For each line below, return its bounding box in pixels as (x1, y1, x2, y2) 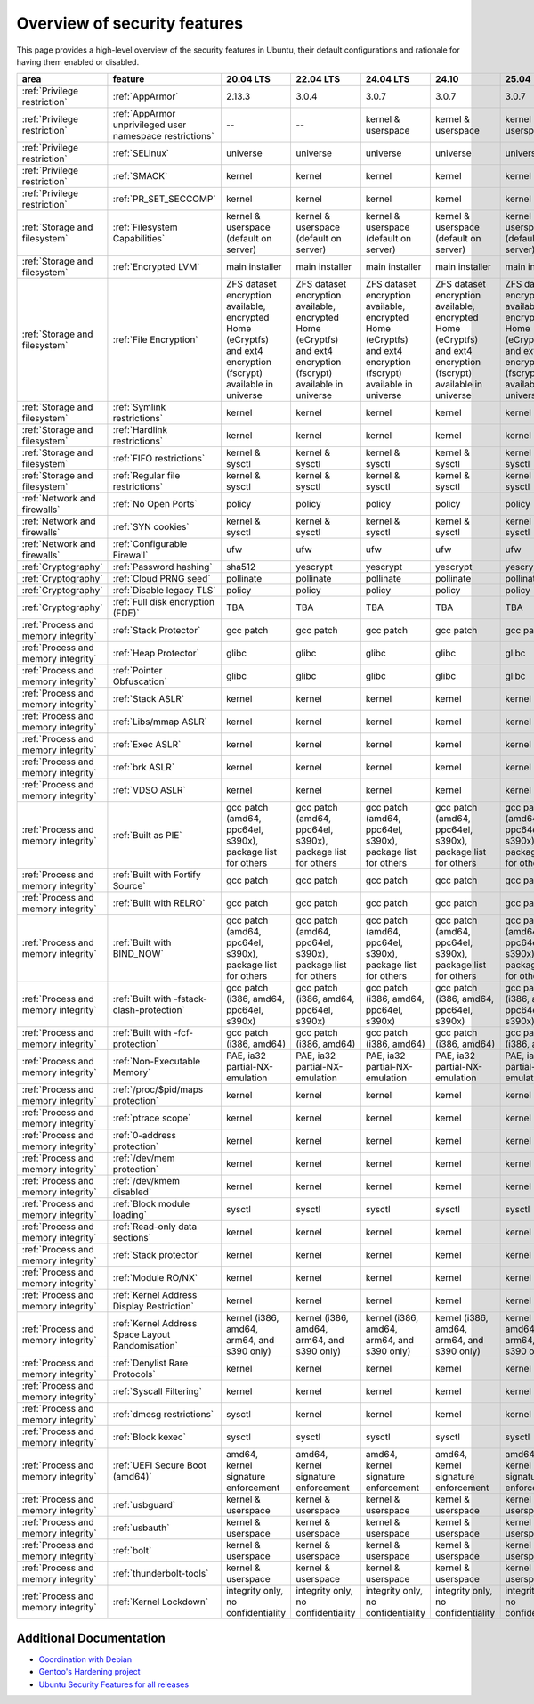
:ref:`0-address (112, 1129, 177, 1142)
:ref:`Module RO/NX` (112, 1272, 198, 1284)
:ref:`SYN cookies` (112, 521, 190, 534)
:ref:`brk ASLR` (112, 762, 175, 774)
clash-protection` (112, 1004, 186, 1016)
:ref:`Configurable (112, 538, 188, 550)
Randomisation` (112, 1340, 178, 1352)
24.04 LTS (365, 73, 410, 86)
